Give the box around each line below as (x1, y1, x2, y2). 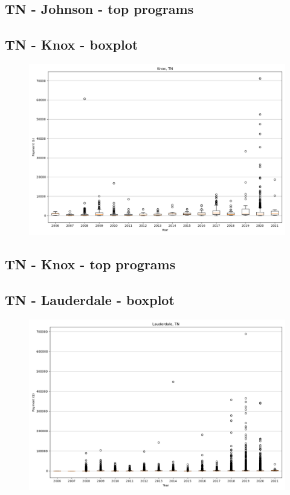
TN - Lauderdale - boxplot (5, 290, 175, 309)
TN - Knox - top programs (5, 255, 176, 274)
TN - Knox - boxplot (5, 35, 138, 54)
